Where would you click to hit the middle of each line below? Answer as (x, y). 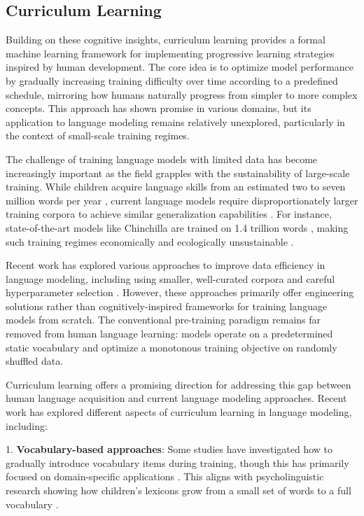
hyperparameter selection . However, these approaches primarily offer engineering (180, 292)
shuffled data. (35, 361)
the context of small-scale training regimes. (98, 135)
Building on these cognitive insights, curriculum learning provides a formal (166, 40)
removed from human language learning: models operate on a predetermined (169, 334)
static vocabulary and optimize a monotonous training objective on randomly (171, 347)
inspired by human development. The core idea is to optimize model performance (180, 67)
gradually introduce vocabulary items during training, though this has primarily (177, 462)
